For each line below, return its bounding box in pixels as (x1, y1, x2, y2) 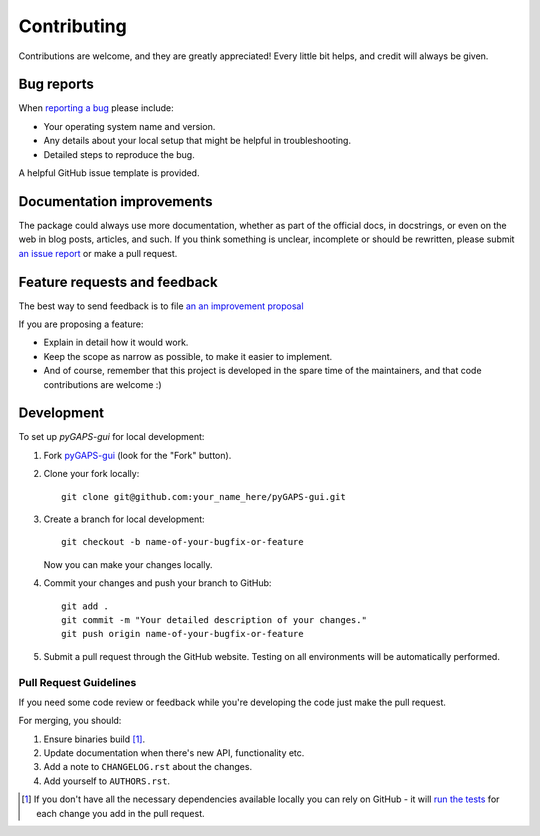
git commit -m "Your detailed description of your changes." (61, 614, 367, 625)
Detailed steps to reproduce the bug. (43, 148, 195, 160)
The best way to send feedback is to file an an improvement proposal (18, 300, 304, 312)
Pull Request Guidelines (18, 675, 137, 689)
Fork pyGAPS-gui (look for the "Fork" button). (43, 449, 232, 461)
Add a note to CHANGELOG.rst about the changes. (43, 761, 253, 773)
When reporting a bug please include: (18, 102, 174, 114)
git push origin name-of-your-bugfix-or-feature (61, 628, 304, 640)
